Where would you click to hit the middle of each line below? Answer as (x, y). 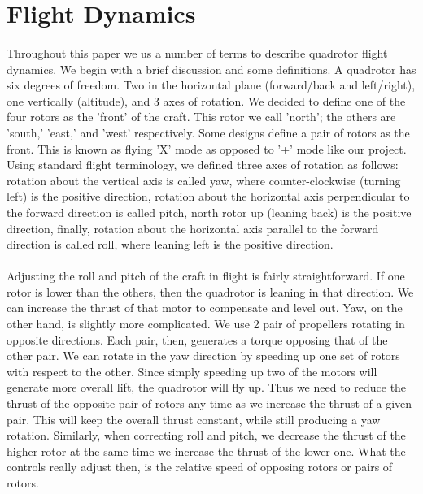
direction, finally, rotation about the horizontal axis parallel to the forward (193, 228)
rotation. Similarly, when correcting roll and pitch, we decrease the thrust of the (206, 435)
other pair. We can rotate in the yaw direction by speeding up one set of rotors (203, 355)
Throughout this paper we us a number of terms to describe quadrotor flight (197, 52)
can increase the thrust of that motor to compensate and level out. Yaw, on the (205, 308)
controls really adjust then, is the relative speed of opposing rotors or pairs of (200, 467)
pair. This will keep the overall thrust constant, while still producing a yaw (194, 419)
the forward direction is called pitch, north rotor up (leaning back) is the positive (209, 212)
